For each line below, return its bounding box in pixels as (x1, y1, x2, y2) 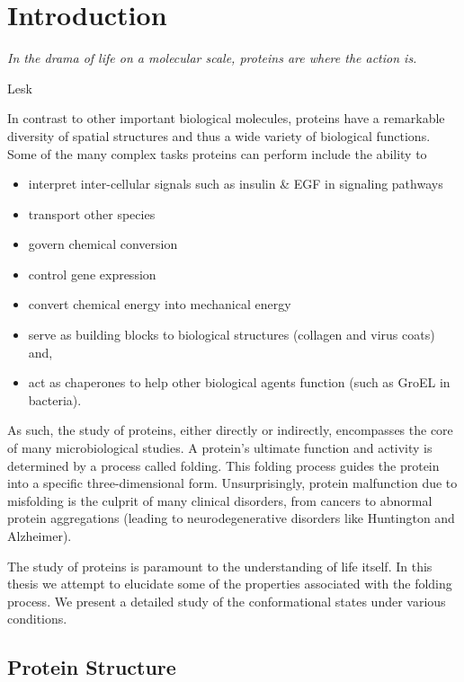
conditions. (7, 609, 67, 628)
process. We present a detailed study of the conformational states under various (7, 591, 446, 610)
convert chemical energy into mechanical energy (28, 295, 291, 314)
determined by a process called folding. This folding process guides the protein (7, 456, 440, 474)
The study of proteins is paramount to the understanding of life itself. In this (7, 556, 433, 575)
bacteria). (28, 390, 82, 409)
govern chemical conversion (28, 235, 178, 253)
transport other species (28, 204, 156, 223)
